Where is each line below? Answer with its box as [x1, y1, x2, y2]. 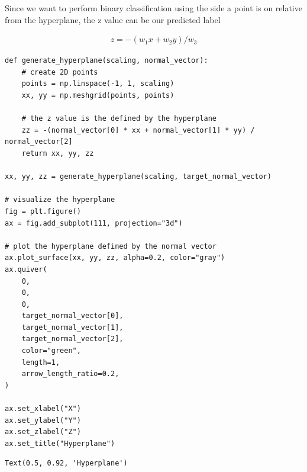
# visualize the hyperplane [5, 195, 115, 204]
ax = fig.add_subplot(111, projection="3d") [5, 219, 183, 227]
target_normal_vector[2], [21, 335, 124, 343]
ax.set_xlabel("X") [5, 404, 81, 413]
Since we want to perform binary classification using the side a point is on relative [5, 2, 302, 14]
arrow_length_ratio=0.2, [21, 370, 119, 378]
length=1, [21, 358, 60, 367]
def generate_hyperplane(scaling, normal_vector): [5, 56, 208, 65]
